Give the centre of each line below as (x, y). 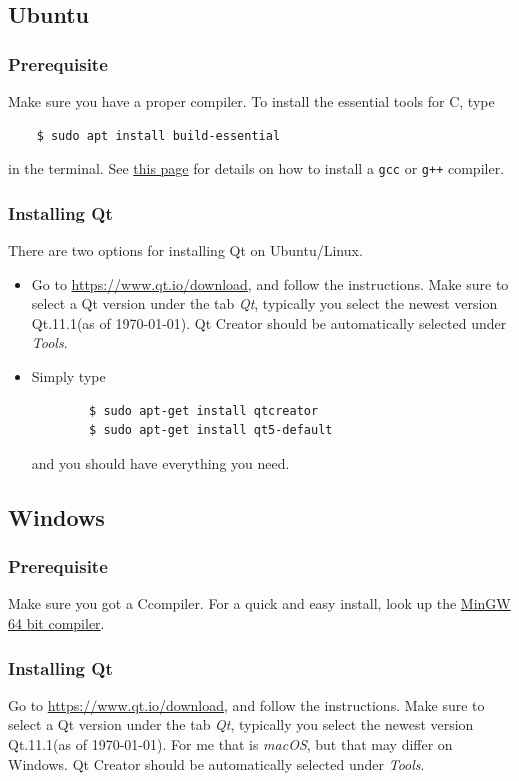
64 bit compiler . (56, 623)
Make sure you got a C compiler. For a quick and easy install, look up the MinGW (259, 603)
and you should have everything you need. (160, 462)
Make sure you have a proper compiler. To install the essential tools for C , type (251, 101)
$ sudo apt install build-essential (158, 135)
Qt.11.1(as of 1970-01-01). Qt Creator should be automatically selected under (269, 322)
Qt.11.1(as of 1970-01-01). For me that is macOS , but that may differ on (230, 744)
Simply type (68, 376)
